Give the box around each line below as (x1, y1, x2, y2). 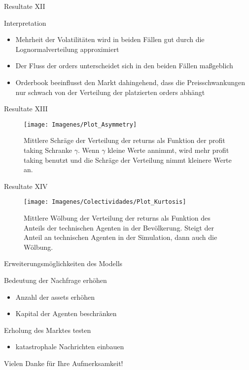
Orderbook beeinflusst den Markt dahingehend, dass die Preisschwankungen (15, 77, 246, 87)
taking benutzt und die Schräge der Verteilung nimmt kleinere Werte (24, 154, 232, 165)
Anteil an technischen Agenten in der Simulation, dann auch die (24, 232, 217, 242)
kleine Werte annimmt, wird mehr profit (107, 145, 229, 155)
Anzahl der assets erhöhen (15, 291, 95, 302)
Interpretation (4, 17, 46, 28)
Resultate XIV (4, 181, 48, 191)
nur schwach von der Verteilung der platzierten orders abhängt (15, 87, 205, 97)
